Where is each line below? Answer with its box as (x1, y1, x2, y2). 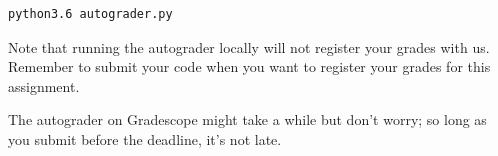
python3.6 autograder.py (8, 7, 173, 21)
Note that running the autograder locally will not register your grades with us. (8, 36, 490, 57)
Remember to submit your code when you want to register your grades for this (8, 56, 491, 77)
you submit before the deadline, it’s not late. (8, 128, 282, 149)
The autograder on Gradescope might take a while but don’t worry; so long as (8, 109, 487, 130)
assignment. (8, 75, 80, 96)
